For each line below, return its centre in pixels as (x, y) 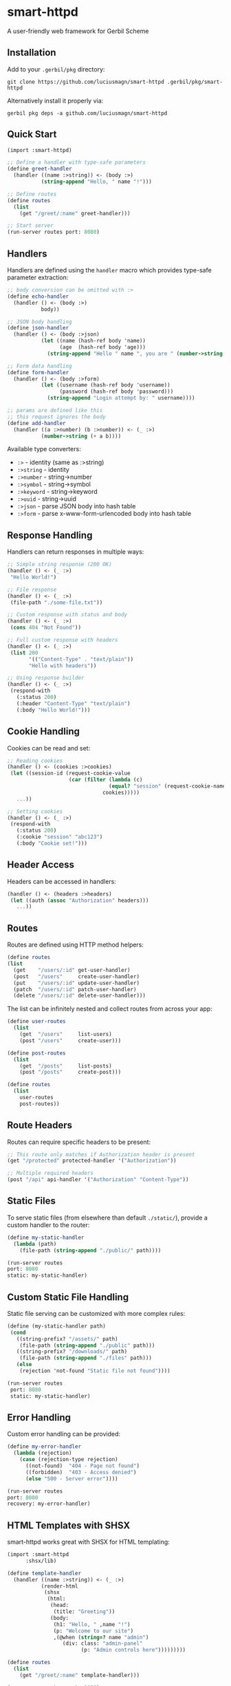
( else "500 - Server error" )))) (71, 1479)
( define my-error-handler (44, 1447)
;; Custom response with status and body (67, 615)
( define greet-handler (40, 169)
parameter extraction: (38, 277)
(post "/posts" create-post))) (70, 1072)
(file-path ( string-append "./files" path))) (86, 1358)
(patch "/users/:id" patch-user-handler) (75, 989)
